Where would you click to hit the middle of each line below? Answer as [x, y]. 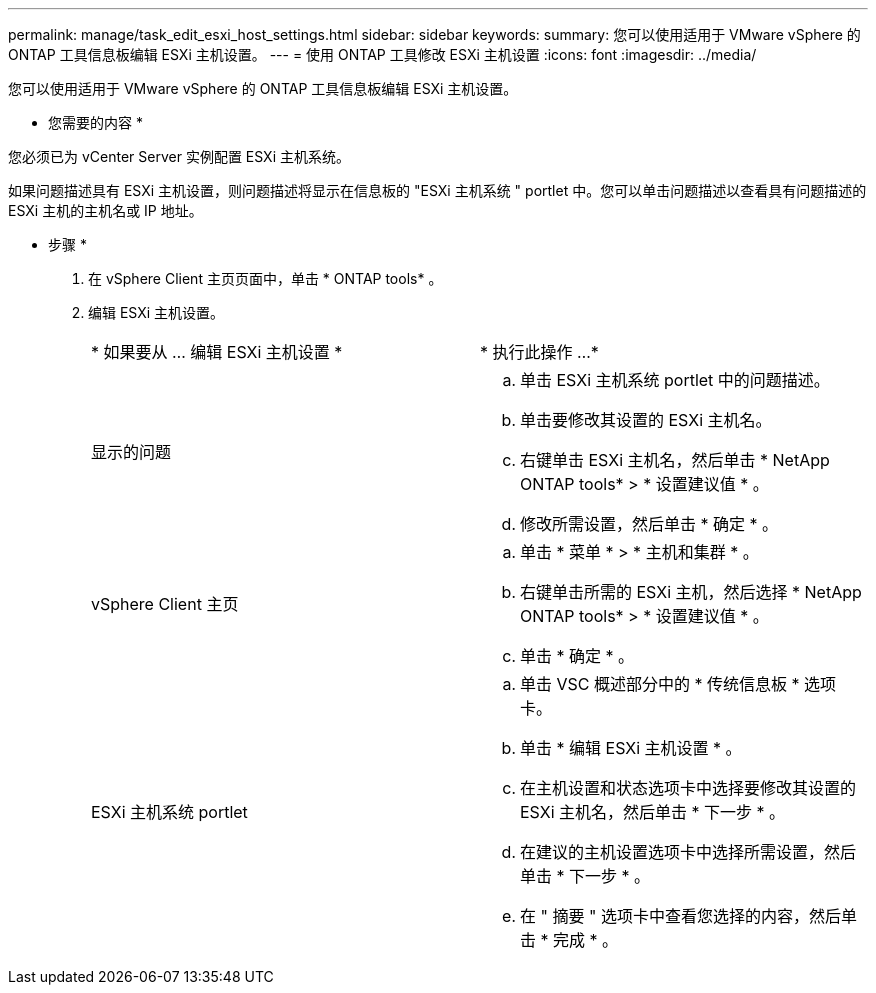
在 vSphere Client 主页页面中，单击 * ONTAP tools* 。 [265, 278]
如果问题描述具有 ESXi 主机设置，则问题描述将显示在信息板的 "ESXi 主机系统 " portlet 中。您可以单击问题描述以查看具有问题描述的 [437, 190]
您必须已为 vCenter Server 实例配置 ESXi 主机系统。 [179, 156]
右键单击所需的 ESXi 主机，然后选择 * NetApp [691, 592]
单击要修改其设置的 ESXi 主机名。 [646, 420]
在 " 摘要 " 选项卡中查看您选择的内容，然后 [680, 916]
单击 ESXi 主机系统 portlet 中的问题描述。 [675, 380]
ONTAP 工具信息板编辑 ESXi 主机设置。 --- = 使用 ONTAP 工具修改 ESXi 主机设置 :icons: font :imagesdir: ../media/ [382, 54]
